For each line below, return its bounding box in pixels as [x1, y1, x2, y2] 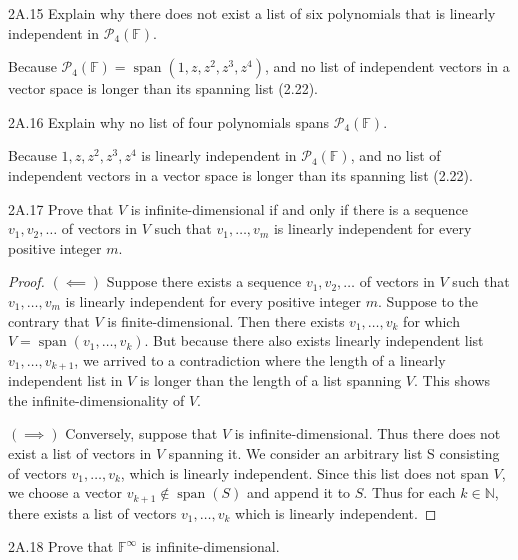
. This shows [414, 370, 491, 391]
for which [403, 310, 460, 331]
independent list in [8, 370, 123, 391]
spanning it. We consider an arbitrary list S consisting [168, 442, 500, 463]
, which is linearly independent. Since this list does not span [120, 462, 489, 483]
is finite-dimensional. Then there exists [107, 310, 345, 331]
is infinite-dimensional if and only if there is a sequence [130, 198, 468, 219]
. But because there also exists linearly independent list [144, 330, 484, 351]
